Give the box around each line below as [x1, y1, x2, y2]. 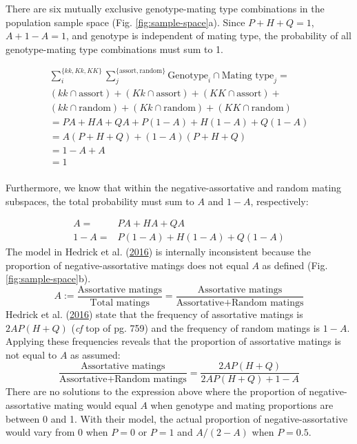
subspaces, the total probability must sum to [6, 193, 194, 208]
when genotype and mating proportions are [150, 398, 334, 412]
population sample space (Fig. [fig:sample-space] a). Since [6, 14, 245, 29]
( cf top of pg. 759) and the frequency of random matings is [71, 320, 320, 335]
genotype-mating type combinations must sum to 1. [6, 41, 223, 56]
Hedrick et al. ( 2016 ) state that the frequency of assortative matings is [6, 307, 303, 321]
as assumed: [70, 347, 121, 361]
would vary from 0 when [6, 425, 108, 439]
